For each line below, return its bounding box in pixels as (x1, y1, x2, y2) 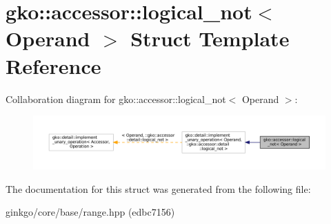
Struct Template (130, 24, 290, 53)
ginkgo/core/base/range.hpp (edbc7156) (6, 205, 175, 219)
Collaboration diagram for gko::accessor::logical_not (6, 91, 226, 106)
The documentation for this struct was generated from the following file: (6, 181, 311, 196)
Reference (6, 51, 101, 80)
